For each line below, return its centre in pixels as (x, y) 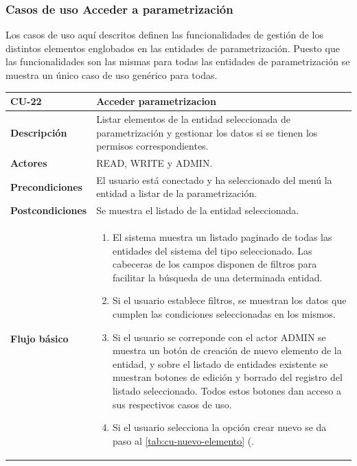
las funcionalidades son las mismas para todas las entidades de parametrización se (178, 61)
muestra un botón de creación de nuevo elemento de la (227, 350)
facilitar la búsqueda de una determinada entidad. (217, 277)
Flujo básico (39, 339)
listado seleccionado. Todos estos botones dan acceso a (227, 391)
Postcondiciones (49, 210)
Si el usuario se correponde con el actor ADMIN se (219, 337)
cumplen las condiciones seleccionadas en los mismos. (224, 314)
